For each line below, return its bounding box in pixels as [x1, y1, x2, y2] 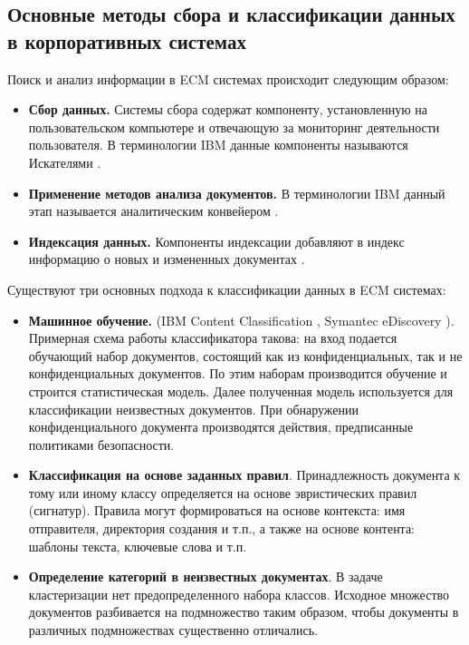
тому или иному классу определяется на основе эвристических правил [28, 483, 417, 502]
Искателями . [28, 152, 101, 171]
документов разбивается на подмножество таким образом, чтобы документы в [28, 602, 459, 621]
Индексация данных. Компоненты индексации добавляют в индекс [28, 231, 405, 250]
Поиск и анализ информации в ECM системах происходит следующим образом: [7, 69, 449, 88]
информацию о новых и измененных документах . [28, 249, 305, 269]
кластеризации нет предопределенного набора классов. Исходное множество [28, 584, 450, 603]
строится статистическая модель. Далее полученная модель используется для [28, 381, 454, 400]
